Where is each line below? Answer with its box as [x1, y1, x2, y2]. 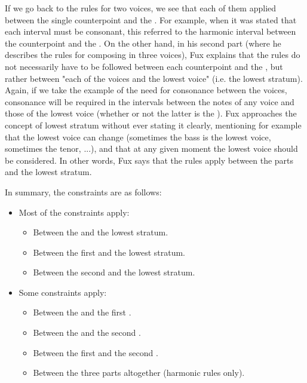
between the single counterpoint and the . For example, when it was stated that [5, 13, 297, 26]
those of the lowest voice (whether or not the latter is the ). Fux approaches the [5, 107, 297, 120]
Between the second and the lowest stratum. [33, 266, 195, 278]
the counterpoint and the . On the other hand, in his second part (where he [5, 36, 281, 49]
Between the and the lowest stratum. [33, 226, 168, 238]
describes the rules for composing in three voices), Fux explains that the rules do [5, 48, 300, 61]
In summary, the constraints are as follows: [5, 185, 162, 198]
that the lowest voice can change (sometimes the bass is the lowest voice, [5, 130, 271, 143]
